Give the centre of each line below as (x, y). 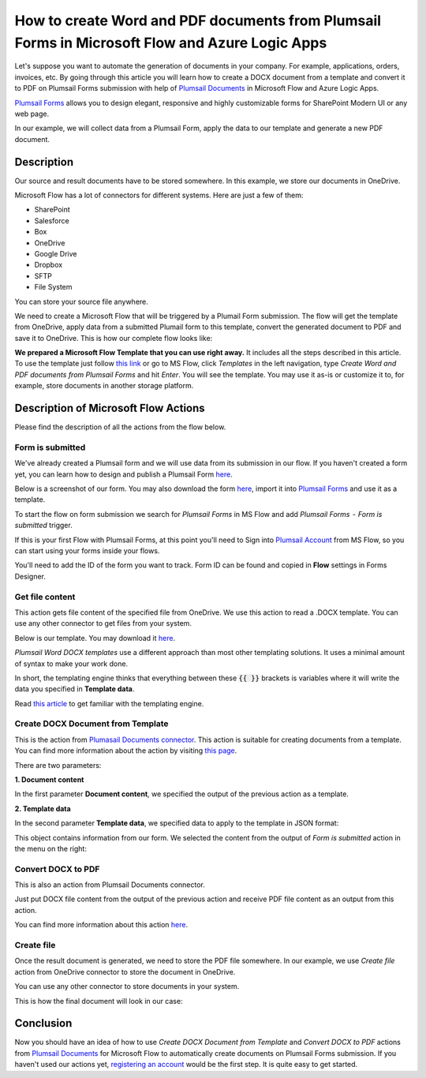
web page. (32, 114)
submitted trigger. (43, 526)
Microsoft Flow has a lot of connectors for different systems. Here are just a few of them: (159, 195)
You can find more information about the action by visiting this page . (126, 750)
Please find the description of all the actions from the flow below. (120, 427)
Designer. (30, 576)
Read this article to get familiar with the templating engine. (109, 703)
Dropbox (49, 265)
